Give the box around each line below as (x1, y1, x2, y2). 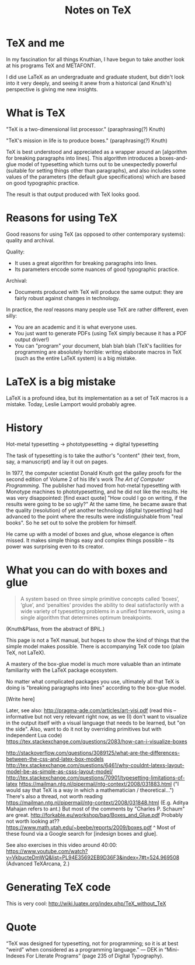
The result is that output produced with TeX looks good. (6, 191, 140, 198)
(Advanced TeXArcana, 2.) (6, 860, 70, 867)
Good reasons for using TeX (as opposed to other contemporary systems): (6, 231, 186, 238)
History (6, 421, 43, 434)
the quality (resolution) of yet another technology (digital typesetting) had (6, 507, 183, 514)
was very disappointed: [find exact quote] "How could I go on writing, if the (6, 494, 187, 501)
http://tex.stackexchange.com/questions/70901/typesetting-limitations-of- (6, 774, 185, 781)
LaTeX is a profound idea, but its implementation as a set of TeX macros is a (6, 394, 189, 401)
